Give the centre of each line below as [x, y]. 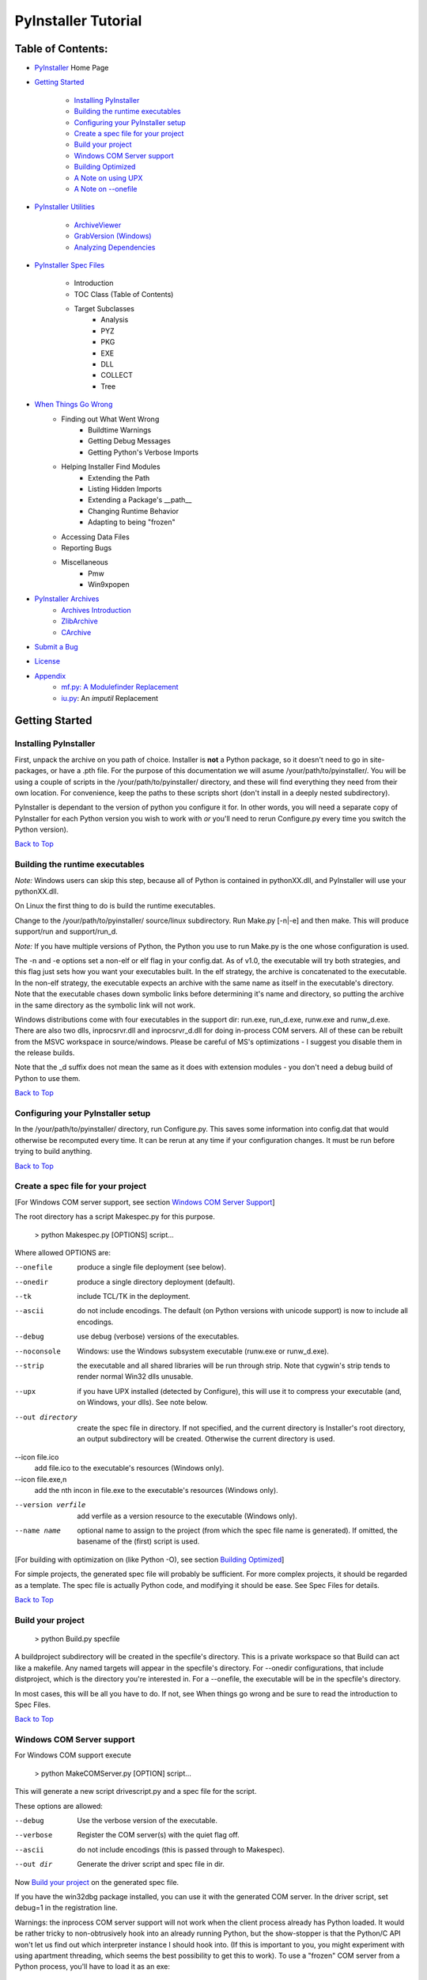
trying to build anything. [53, 1152]
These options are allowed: [59, 1806]
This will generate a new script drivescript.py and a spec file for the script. [136, 1792]
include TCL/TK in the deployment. [134, 1297]
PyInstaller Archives [67, 599]
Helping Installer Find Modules [111, 466]
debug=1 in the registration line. [66, 1908]
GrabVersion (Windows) [113, 236]
